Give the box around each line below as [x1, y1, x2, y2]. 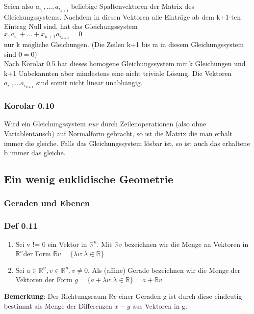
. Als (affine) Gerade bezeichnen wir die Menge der [87, 265, 241, 275]
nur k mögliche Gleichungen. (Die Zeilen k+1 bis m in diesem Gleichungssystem [4, 39, 244, 49]
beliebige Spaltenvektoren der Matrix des [71, 1, 194, 11]
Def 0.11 [4, 219, 38, 232]
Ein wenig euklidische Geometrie [4, 171, 174, 187]
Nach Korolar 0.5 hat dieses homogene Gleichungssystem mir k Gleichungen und [4, 58, 246, 69]
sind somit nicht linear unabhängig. [36, 77, 143, 88]
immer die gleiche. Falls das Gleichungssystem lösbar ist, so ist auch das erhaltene [4, 138, 250, 148]
